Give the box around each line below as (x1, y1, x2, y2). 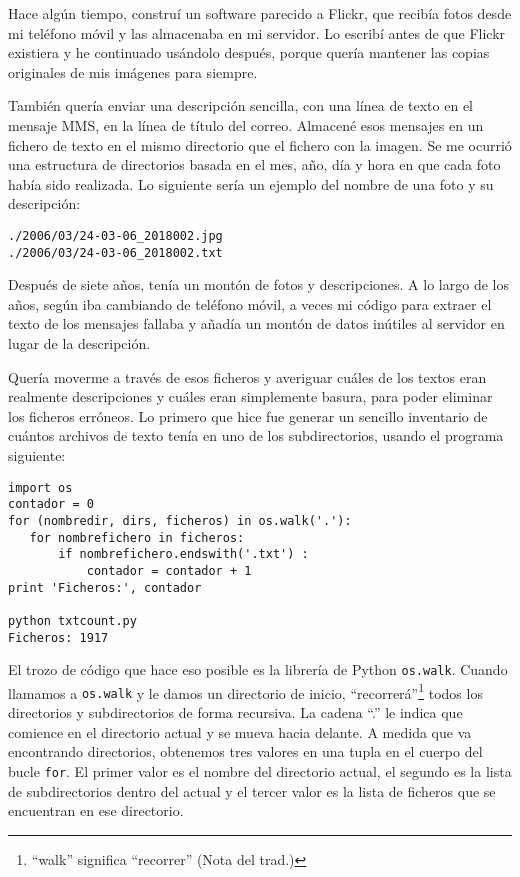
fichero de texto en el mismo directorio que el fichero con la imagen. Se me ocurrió (8, 134, 512, 155)
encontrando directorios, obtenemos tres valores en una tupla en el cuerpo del (8, 741, 483, 762)
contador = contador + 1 (86, 563, 252, 578)
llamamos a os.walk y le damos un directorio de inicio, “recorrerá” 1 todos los (8, 679, 483, 703)
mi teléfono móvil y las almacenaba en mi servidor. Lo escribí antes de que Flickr (8, 22, 506, 43)
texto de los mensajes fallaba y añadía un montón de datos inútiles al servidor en (8, 313, 505, 334)
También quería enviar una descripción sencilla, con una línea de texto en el (8, 95, 473, 116)
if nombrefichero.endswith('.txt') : (58, 547, 309, 562)
